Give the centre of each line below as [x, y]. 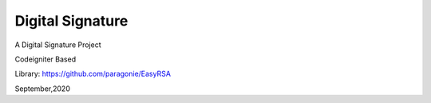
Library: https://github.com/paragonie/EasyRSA [93, 74]
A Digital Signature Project [58, 45]
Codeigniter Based [45, 59]
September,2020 [43, 89]
